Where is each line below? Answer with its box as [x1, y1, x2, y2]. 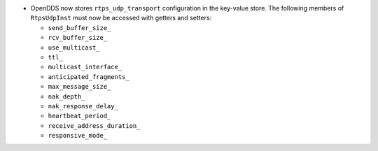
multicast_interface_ [48, 63, 122, 71]
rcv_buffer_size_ [48, 34, 108, 42]
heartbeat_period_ [48, 112, 111, 120]
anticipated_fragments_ [48, 73, 129, 80]
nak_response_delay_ [48, 102, 119, 110]
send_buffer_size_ [48, 24, 111, 31]
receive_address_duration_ [48, 122, 141, 129]
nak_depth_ [48, 92, 85, 101]
